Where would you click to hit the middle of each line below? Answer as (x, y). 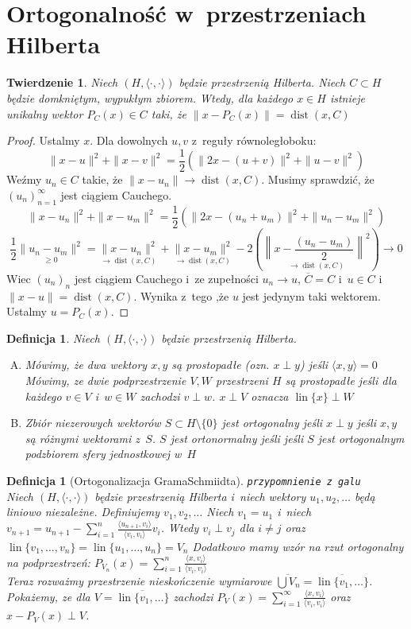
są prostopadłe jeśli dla (341, 380)
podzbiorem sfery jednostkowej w (103, 454)
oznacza (270, 396)
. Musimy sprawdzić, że (318, 179)
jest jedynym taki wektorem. (311, 295)
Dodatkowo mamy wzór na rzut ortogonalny (298, 546)
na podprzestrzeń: (48, 562)
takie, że (102, 179)
